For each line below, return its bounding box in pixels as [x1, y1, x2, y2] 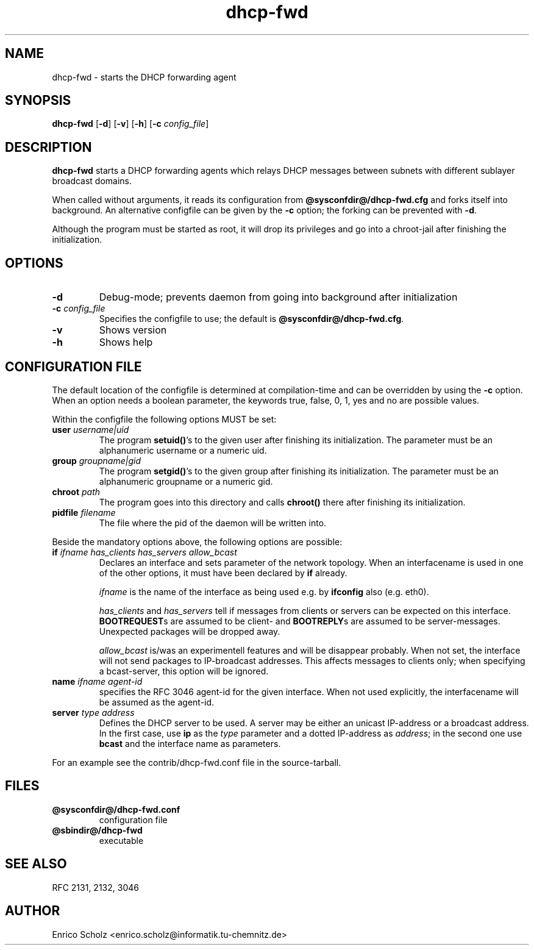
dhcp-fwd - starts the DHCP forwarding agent [52, 71, 237, 82]
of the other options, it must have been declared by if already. [99, 567, 347, 578]
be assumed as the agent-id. [99, 696, 215, 707]
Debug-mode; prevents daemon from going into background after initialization [99, 291, 458, 304]
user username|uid [52, 424, 129, 435]
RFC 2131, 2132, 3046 [52, 882, 139, 893]
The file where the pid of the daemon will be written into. [99, 517, 327, 528]
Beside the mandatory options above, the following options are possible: [52, 536, 343, 547]
